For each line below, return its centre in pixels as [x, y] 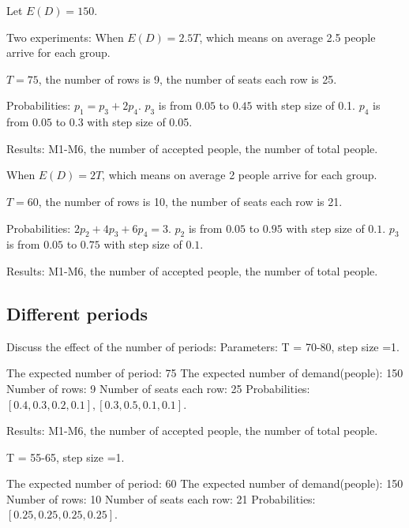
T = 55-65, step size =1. [66, 457]
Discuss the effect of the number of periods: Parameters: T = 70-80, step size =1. [203, 346]
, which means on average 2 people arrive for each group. [240, 175]
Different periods [77, 313]
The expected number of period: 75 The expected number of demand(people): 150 [205, 373]
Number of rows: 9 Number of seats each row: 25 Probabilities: [158, 388]
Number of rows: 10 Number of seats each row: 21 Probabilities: [161, 498]
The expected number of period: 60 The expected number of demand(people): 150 [205, 483]
